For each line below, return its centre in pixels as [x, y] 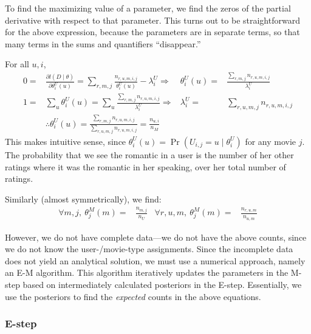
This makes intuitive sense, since [66, 141]
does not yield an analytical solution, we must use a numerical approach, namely [155, 260]
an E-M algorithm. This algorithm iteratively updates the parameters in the [147, 272]
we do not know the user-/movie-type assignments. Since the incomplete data [149, 249]
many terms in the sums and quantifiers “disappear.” [103, 43]
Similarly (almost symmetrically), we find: [83, 199]
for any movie [271, 141]
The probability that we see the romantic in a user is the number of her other [149, 154]
